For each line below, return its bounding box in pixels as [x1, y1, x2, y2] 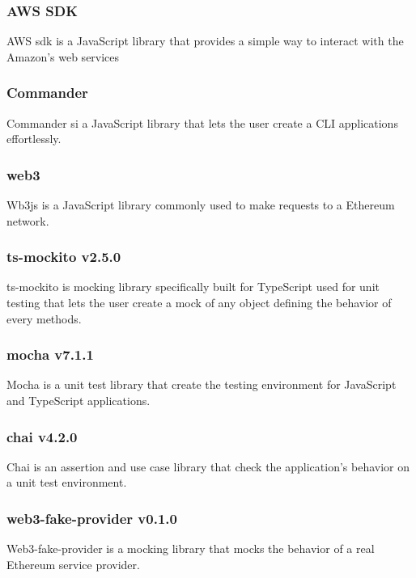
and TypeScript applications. [6, 392, 151, 409]
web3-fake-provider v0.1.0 [6, 508, 177, 528]
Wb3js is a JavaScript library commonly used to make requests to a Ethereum [6, 196, 395, 213]
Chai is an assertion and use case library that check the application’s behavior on [6, 458, 410, 475]
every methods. [6, 310, 82, 327]
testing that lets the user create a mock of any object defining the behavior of [6, 294, 392, 311]
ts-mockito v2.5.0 [6, 247, 121, 267]
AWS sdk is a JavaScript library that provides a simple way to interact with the [6, 32, 404, 49]
